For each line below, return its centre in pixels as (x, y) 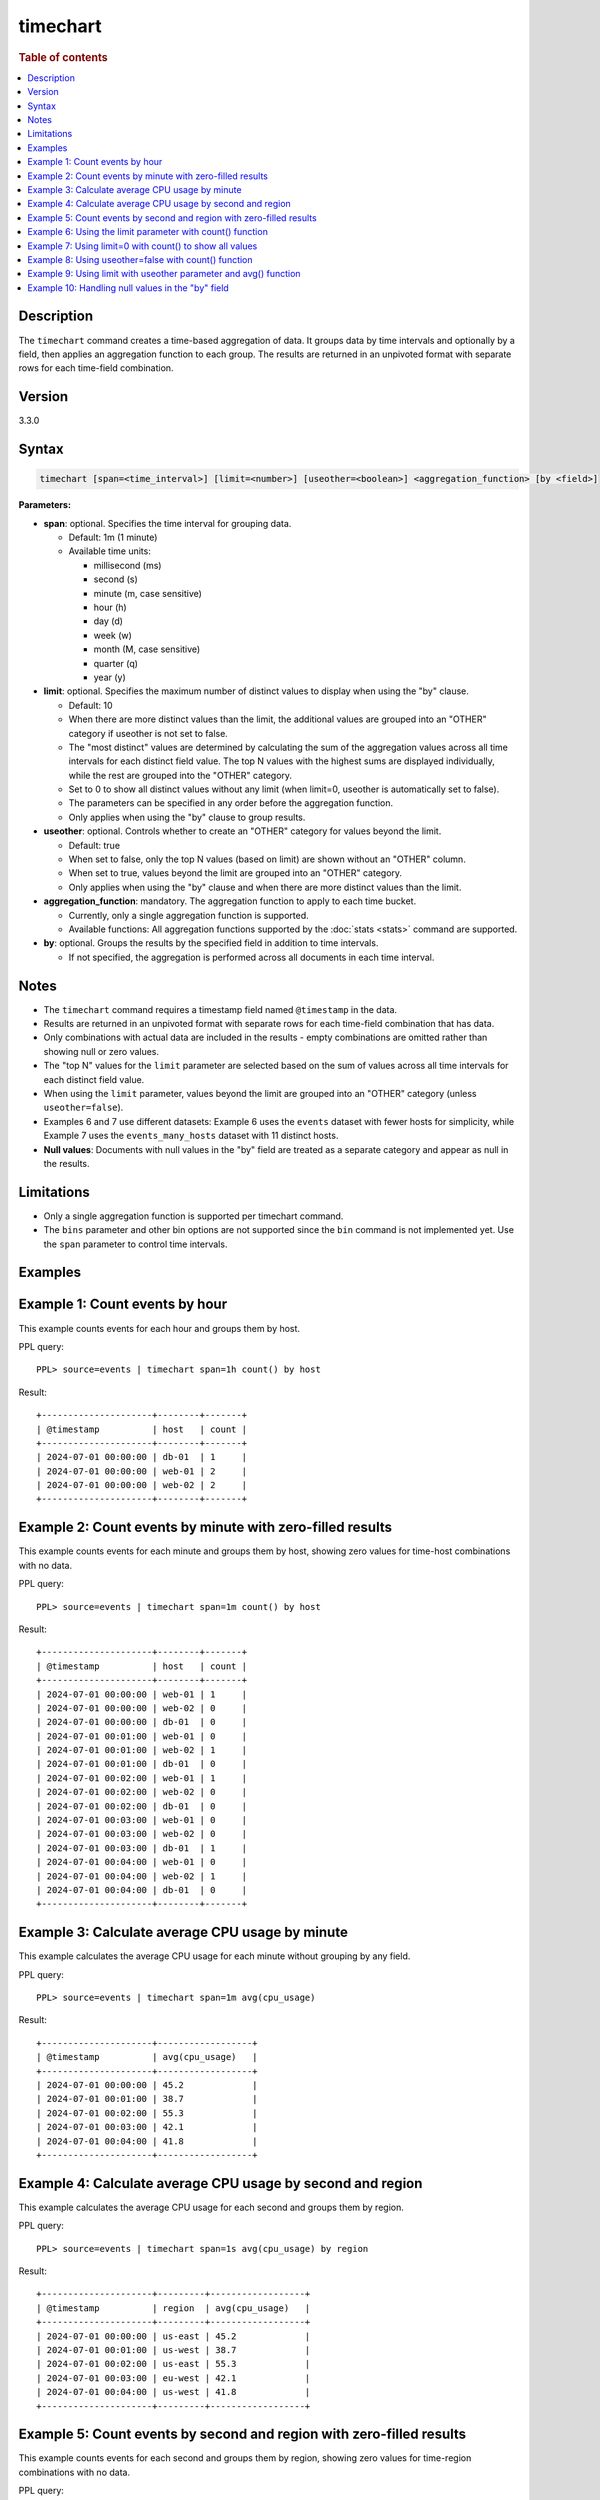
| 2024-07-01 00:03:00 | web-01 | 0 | (142, 1820)
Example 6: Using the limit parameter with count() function (148, 232)
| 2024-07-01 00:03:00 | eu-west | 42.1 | (173, 2378)
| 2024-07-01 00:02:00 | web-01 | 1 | (142, 1778)
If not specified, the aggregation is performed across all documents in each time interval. (251, 957)
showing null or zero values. (101, 1051)
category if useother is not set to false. (148, 733)
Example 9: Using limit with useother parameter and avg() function (164, 274)
